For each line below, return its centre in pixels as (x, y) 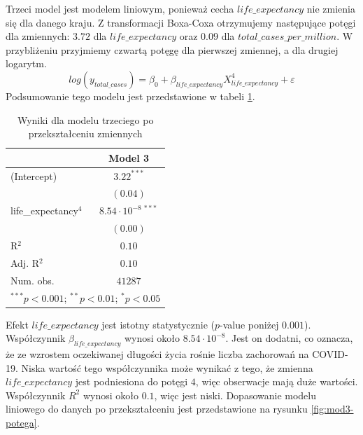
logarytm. (26, 63)
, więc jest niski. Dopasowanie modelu (235, 395)
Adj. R (25, 262)
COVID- (330, 353)
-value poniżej (249, 324)
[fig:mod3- (332, 409)
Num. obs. (33, 280)
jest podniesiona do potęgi (131, 381)
